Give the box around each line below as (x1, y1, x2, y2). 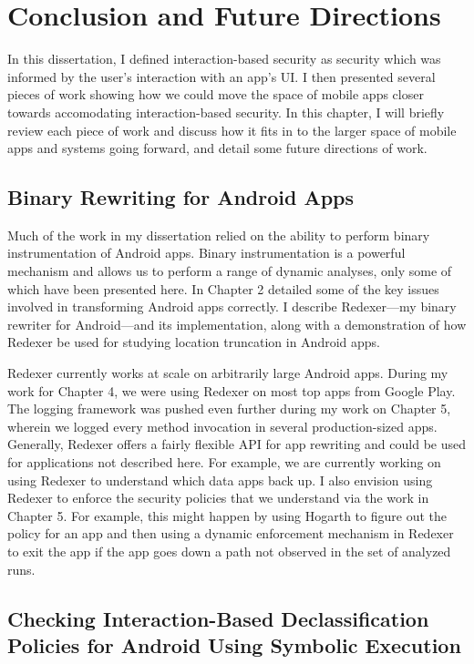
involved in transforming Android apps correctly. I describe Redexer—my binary (7, 297, 457, 316)
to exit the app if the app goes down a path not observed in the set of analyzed (7, 541, 451, 560)
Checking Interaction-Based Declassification (7, 604, 429, 632)
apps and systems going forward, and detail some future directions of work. (7, 138, 428, 158)
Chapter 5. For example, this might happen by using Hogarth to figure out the (7, 506, 447, 525)
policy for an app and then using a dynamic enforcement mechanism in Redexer (7, 524, 454, 543)
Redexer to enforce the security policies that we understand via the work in (7, 488, 429, 507)
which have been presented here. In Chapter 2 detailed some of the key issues (7, 279, 439, 298)
